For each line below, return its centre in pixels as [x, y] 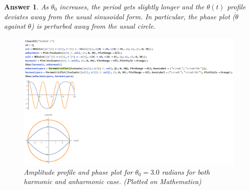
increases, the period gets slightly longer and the [132, 6]
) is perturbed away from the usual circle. [93, 26]
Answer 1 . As [26, 6]
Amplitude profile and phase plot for [78, 171]
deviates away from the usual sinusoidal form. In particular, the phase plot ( [120, 16]
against [15, 26]
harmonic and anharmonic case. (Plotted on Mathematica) [113, 181]
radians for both [186, 171]
